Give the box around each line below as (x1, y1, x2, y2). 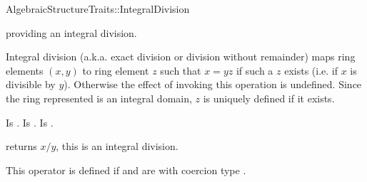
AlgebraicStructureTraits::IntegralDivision (6, 1, 190, 16)
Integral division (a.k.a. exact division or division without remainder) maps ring (6, 49, 356, 64)
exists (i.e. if (284, 63, 338, 77)
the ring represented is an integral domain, (6, 90, 192, 105)
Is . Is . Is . (6, 114, 54, 129)
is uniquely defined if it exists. (203, 90, 335, 105)
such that (160, 63, 201, 77)
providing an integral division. (6, 25, 137, 40)
